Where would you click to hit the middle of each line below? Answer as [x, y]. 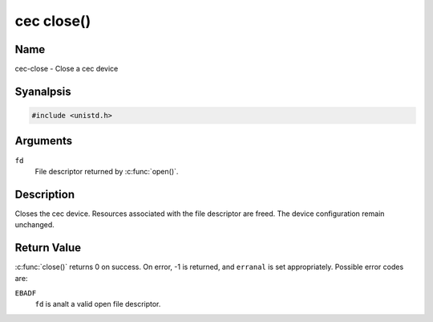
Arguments [44, 141]
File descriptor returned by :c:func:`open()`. [107, 171]
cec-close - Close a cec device [67, 69]
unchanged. [35, 225]
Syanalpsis [43, 91]
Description [45, 194]
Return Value [48, 248]
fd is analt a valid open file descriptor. [98, 304]
